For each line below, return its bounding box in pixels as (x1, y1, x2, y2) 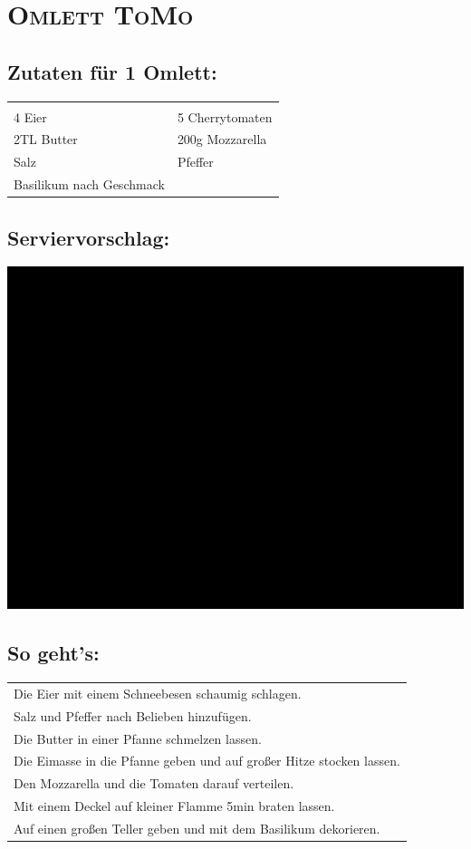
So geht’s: (7, 639, 100, 667)
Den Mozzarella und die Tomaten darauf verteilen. (14, 774, 294, 793)
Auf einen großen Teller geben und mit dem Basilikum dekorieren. (14, 819, 380, 838)
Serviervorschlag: (7, 223, 170, 251)
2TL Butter (14, 130, 78, 149)
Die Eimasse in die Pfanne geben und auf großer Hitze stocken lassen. (14, 751, 400, 770)
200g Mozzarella (177, 130, 267, 149)
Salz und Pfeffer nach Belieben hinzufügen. (14, 706, 252, 725)
